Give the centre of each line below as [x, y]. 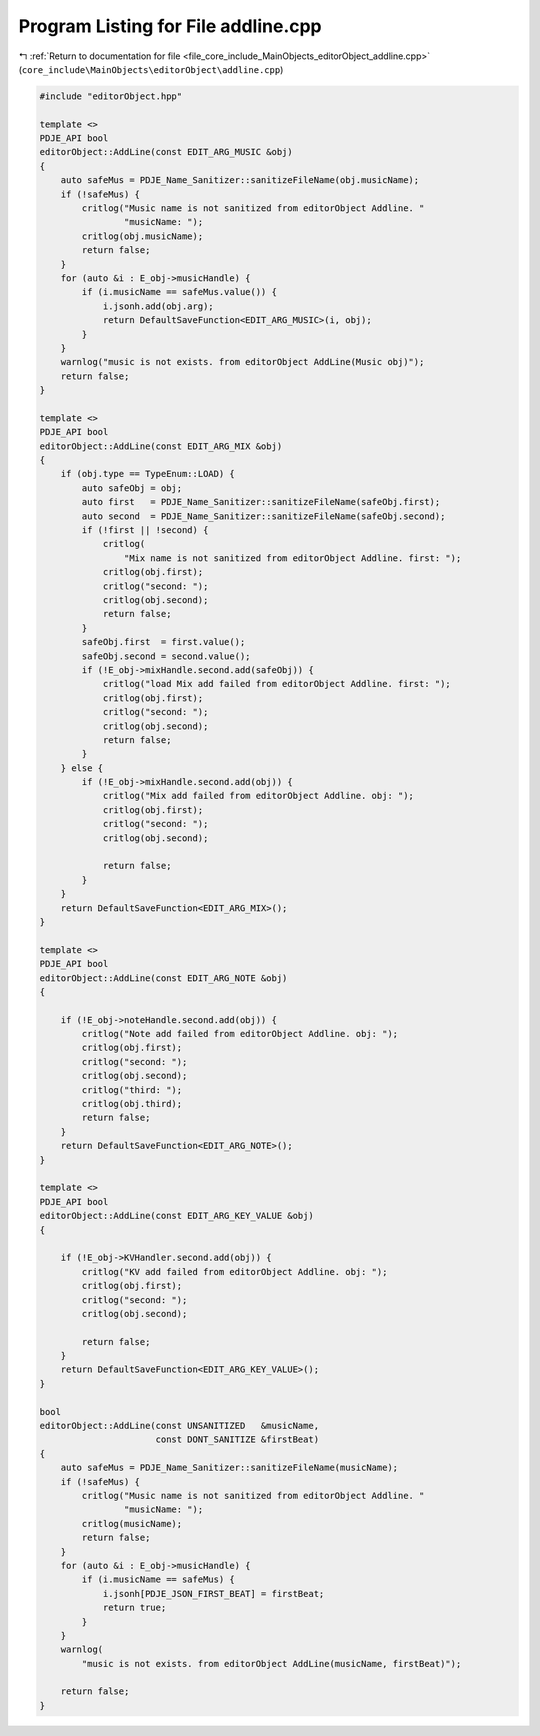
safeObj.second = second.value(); [166, 656]
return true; [134, 1608]
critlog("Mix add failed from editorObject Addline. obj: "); [258, 796]
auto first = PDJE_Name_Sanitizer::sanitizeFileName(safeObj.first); [261, 502]
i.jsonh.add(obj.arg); [158, 306]
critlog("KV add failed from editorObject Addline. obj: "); [234, 1271]
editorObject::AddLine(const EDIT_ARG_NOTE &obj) [163, 978]
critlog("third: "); [132, 1089]
